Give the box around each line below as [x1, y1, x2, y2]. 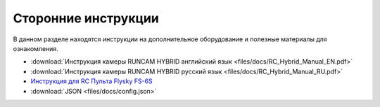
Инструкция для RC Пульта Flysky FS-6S [30, 77, 153, 85]
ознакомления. [13, 44, 59, 52]
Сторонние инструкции [13, 10, 160, 26]
